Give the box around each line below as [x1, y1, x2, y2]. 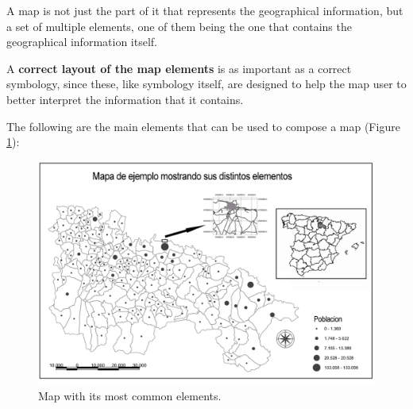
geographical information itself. [6, 33, 157, 50]
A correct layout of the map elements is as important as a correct [6, 60, 352, 76]
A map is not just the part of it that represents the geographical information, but [6, 2, 403, 18]
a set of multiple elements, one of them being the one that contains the [6, 17, 352, 34]
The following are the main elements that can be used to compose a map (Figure [6, 118, 400, 134]
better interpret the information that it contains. [6, 91, 244, 107]
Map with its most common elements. [38, 387, 222, 403]
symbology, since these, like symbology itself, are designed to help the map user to [6, 75, 407, 92]
